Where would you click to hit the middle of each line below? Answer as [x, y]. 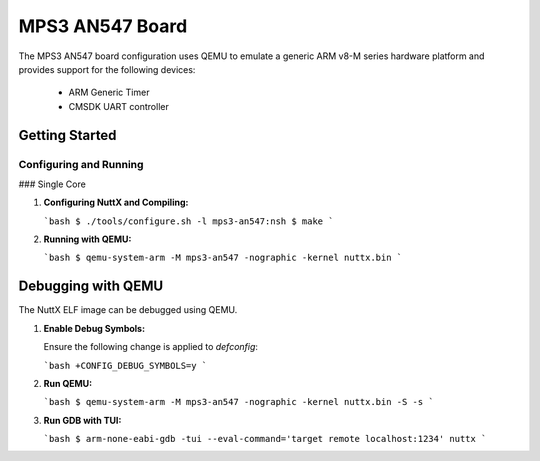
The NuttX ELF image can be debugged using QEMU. [128, 310]
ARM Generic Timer [109, 92]
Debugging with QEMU [91, 286]
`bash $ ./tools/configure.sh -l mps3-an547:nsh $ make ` [188, 221]
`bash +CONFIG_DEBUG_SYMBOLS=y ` [125, 365]
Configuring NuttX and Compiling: [116, 202]
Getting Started [67, 135]
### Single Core [52, 184]
